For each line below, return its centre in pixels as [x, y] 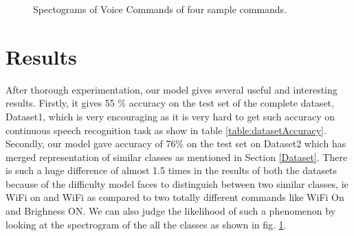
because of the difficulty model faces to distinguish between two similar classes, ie [177, 183]
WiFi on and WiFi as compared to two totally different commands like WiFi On [175, 197]
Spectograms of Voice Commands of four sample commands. [160, 9]
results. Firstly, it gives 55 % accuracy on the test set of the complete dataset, [170, 103]
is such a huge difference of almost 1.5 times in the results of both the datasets [172, 170]
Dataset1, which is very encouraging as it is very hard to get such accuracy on [170, 116]
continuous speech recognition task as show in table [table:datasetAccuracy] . [166, 130]
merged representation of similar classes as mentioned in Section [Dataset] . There [177, 157]
